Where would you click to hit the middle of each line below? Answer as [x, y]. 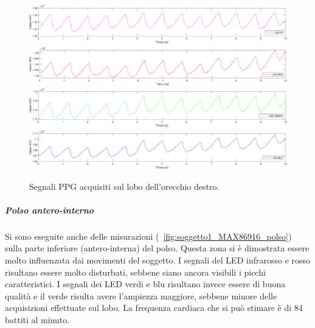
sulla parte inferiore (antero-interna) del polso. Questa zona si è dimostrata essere [157, 248]
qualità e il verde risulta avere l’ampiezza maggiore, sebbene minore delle [141, 295]
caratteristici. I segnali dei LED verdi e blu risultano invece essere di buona [145, 284]
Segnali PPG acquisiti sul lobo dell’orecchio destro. [124, 186]
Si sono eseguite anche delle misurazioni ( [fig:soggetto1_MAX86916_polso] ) [148, 236]
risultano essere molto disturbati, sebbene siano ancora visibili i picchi [135, 272]
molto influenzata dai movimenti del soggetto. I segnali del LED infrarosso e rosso [158, 260]
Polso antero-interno [50, 210]
